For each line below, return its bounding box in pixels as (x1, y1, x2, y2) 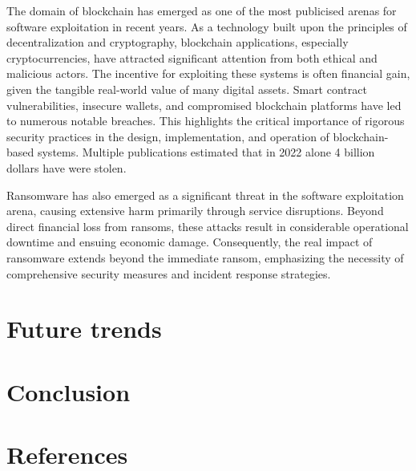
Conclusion (6, 375, 131, 408)
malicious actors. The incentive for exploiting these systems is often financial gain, (6, 65, 410, 82)
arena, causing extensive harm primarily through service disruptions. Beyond (6, 202, 384, 219)
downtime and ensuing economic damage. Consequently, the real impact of (6, 233, 373, 250)
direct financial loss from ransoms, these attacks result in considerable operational (6, 217, 409, 234)
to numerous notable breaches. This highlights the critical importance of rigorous (6, 112, 405, 129)
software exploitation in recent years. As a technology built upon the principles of (6, 18, 407, 35)
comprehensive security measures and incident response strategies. (6, 265, 331, 282)
